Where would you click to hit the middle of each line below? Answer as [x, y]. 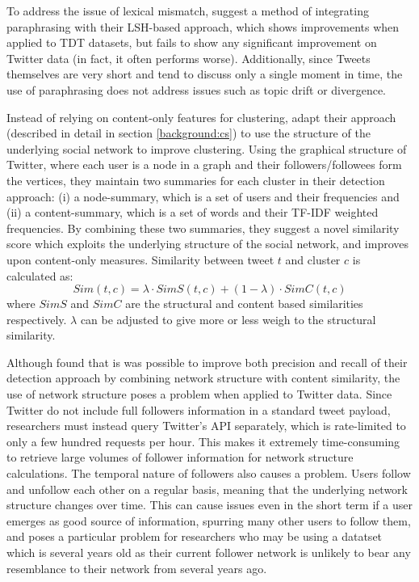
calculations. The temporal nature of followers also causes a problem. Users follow [209, 473]
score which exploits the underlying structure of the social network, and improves [208, 244]
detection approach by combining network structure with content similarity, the [203, 378]
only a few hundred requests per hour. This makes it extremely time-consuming [203, 441]
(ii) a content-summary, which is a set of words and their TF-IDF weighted [193, 212]
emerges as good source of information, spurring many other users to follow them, [209, 520]
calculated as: [40, 275]
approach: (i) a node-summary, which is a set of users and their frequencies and [203, 196]
